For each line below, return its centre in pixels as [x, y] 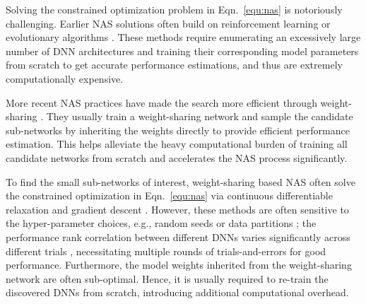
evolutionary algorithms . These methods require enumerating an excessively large [183, 37]
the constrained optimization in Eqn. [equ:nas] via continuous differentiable [169, 195]
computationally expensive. [65, 78]
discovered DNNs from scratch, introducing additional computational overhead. [177, 292]
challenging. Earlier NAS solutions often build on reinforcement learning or [168, 23]
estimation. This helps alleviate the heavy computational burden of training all [177, 144]
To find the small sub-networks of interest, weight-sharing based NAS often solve [181, 181]
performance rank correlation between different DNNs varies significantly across [178, 236]
